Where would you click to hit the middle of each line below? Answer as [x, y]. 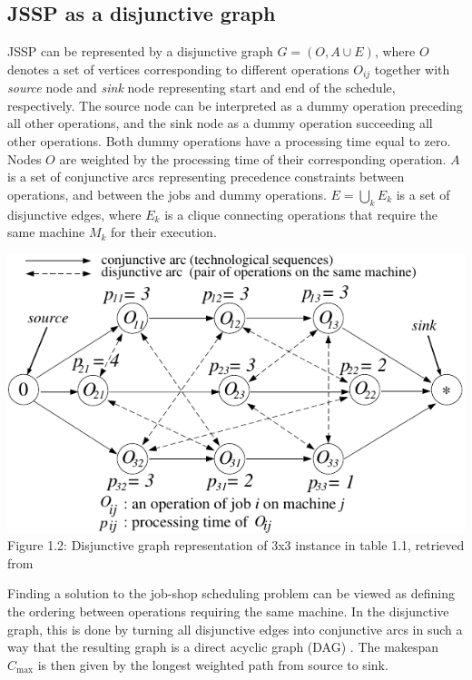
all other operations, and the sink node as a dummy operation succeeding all [220, 123]
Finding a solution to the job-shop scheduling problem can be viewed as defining [231, 593]
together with [412, 69]
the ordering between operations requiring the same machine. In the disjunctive [228, 611]
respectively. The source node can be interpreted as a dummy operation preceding [235, 105]
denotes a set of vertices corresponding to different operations [178, 69]
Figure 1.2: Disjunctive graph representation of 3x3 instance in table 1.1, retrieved [236, 545]
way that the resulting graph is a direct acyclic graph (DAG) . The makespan [223, 647]
